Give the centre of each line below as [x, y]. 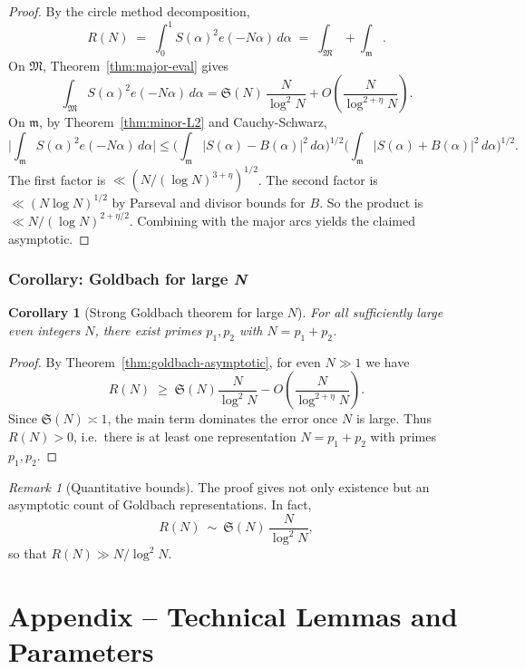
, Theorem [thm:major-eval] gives [136, 65]
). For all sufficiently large [370, 312]
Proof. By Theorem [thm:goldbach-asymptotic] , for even [165, 361]
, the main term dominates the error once [223, 418]
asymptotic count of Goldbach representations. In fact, [160, 504]
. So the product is [371, 202]
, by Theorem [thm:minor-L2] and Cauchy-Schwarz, [183, 122]
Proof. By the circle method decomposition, [129, 11]
